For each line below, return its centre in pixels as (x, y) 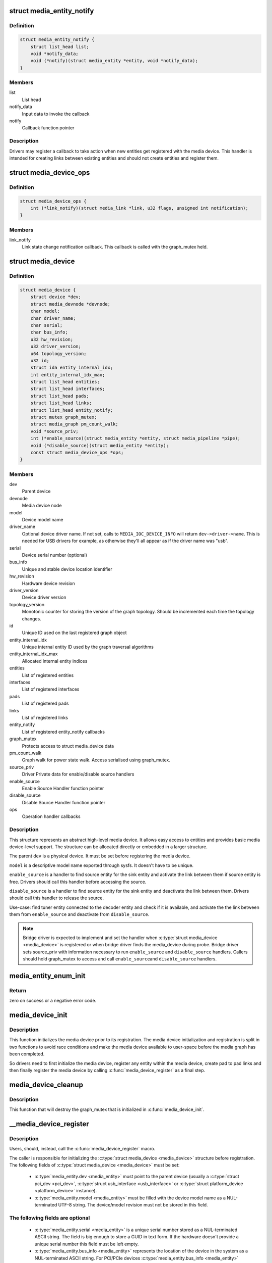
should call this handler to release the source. (57, 898)
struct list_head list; (60, 46)
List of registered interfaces (51, 689)
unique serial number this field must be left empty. (87, 1244)
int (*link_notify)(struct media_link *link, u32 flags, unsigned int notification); (140, 208)
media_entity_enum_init (47, 976)
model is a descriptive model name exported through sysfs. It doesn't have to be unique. (101, 865)
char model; (45, 311)
